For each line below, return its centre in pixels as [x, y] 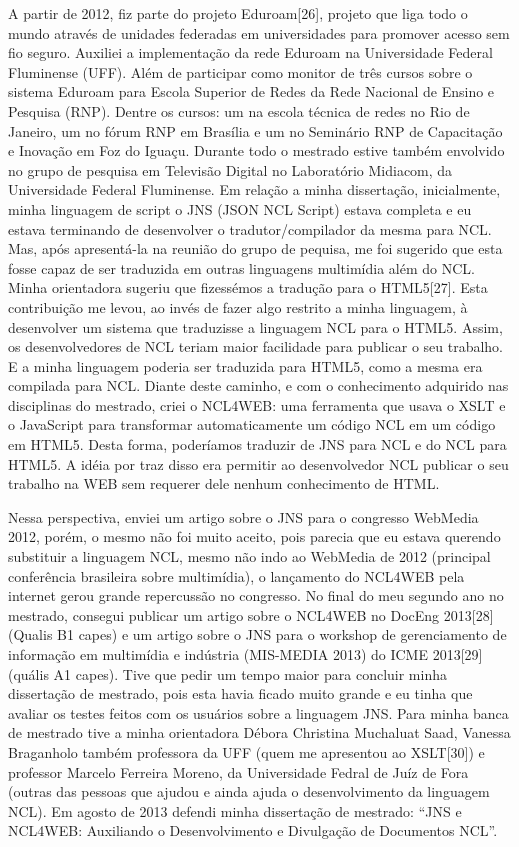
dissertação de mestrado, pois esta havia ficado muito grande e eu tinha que [240, 693]
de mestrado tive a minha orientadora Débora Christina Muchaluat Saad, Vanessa [259, 732]
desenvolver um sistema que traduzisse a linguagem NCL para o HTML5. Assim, [255, 326]
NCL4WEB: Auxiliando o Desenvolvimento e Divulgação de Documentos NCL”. [253, 830]
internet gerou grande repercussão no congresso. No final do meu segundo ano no [256, 595]
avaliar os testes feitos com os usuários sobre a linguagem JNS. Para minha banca [258, 712]
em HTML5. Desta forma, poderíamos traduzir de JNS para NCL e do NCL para [257, 444]
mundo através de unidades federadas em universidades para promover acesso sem [259, 32]
